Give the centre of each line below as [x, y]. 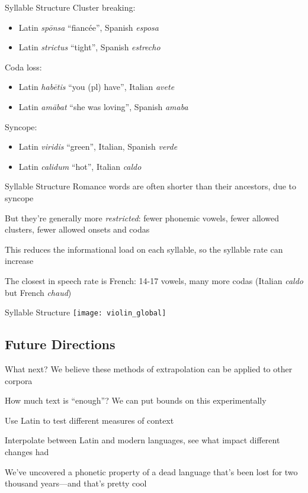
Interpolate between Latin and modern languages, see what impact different [142, 440]
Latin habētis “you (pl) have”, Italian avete [97, 87]
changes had [27, 451]
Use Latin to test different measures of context [89, 420]
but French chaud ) [38, 292]
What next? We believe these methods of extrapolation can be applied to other [149, 368]
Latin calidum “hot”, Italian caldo [80, 166]
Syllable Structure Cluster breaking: [70, 7]
